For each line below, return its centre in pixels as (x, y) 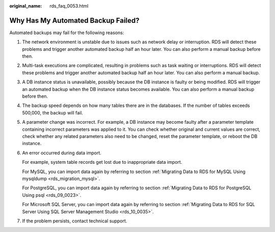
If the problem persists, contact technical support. (75, 221)
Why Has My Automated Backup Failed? (74, 20)
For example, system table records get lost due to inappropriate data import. (102, 162)
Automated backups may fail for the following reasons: (67, 33)
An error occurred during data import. (62, 153)
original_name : (26, 6)
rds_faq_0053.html (69, 6)
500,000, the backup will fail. (53, 112)
